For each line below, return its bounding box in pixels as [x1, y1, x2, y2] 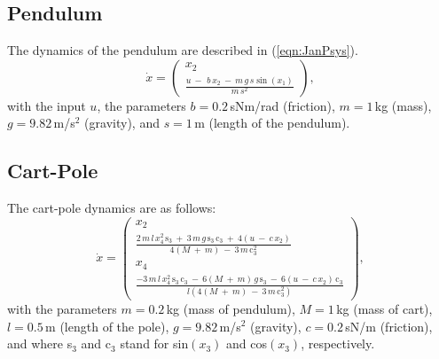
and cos [226, 334, 267, 353]
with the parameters [7, 299, 117, 317]
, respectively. [301, 334, 375, 353]
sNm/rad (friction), [230, 96, 335, 114]
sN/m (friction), [345, 316, 433, 335]
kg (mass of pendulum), [166, 299, 295, 317]
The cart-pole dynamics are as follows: [7, 199, 216, 217]
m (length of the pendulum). [194, 113, 350, 132]
